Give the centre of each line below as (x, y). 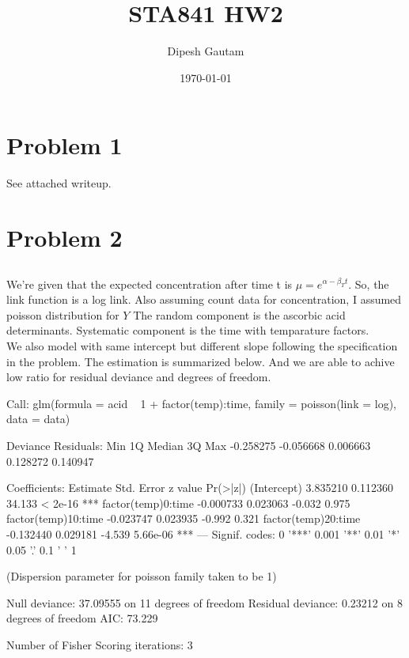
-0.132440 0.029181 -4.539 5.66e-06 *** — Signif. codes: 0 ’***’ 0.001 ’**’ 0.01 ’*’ (203, 533)
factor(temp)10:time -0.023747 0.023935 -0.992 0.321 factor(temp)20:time (184, 518)
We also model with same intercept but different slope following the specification (202, 345)
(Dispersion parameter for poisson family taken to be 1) (142, 576)
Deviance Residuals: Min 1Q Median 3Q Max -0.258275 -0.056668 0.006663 (189, 445)
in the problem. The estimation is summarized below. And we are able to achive (201, 361)
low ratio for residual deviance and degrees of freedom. (139, 377)
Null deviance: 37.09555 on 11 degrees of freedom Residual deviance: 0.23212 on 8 (204, 602)
